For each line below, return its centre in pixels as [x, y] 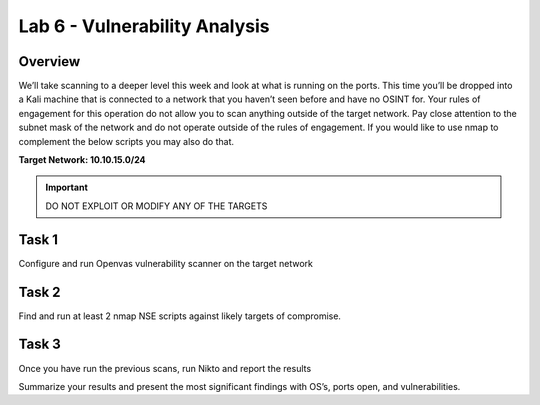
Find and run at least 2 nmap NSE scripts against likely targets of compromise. [180, 316]
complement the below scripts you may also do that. [126, 141]
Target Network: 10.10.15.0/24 [82, 160]
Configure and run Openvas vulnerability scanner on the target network [166, 263]
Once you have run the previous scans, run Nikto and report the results [165, 368]
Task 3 [40, 344]
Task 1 [38, 239]
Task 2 [39, 291]
